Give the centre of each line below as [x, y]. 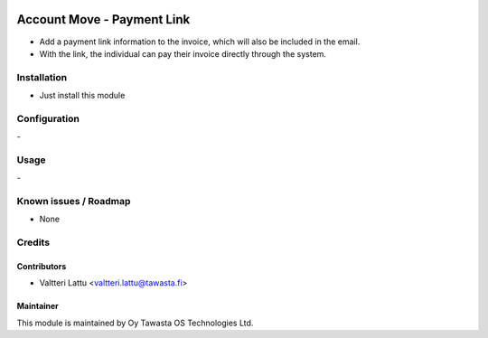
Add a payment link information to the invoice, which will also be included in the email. [200, 42]
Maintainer [38, 306]
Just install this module [82, 96]
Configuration [48, 118]
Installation [42, 77]
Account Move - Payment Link [103, 19]
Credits [33, 242]
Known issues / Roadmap [74, 202]
